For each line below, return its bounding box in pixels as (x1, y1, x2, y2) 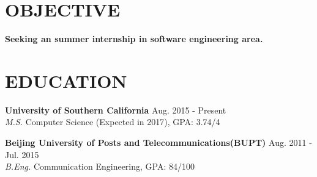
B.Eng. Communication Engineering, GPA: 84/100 (5, 160, 195, 173)
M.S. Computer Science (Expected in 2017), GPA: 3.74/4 (5, 115, 220, 128)
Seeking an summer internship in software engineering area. (5, 32, 263, 45)
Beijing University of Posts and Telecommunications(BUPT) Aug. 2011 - (5, 136, 312, 149)
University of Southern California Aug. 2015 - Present (5, 103, 226, 116)
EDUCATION (5, 68, 127, 93)
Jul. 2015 (5, 148, 39, 161)
